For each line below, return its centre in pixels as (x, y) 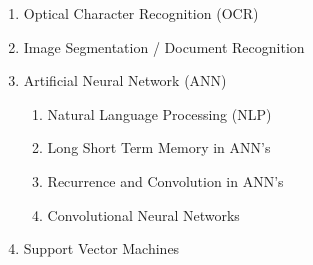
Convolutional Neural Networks (143, 214)
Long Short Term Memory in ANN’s (159, 147)
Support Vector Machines (101, 248)
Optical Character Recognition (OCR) (141, 13)
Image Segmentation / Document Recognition (164, 46)
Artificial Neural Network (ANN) (125, 80)
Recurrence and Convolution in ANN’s (165, 180)
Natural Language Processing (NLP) (159, 113)
